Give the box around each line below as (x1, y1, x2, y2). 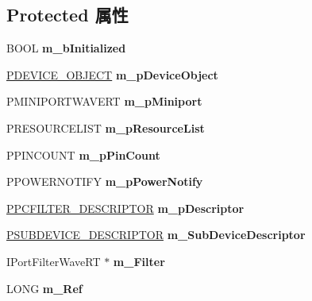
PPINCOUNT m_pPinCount (6, 146, 160, 163)
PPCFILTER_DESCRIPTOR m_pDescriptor (6, 199, 245, 216)
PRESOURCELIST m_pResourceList (6, 119, 205, 136)
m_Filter (113, 253, 165, 269)
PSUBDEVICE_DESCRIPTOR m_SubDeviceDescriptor (6, 226, 306, 243)
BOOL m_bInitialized (6, 40, 126, 56)
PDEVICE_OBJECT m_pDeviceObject (6, 66, 218, 83)
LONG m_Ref (6, 280, 83, 296)
